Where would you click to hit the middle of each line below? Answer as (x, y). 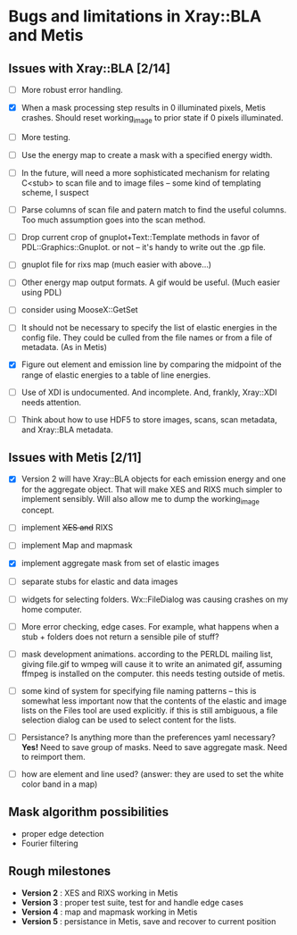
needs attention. (51, 402)
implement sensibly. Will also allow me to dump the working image (140, 500)
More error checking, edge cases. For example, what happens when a (150, 626)
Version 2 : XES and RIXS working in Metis (99, 893)
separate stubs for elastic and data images (99, 581)
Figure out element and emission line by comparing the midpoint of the (151, 364)
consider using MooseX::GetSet (80, 310)
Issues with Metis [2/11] (75, 458)
